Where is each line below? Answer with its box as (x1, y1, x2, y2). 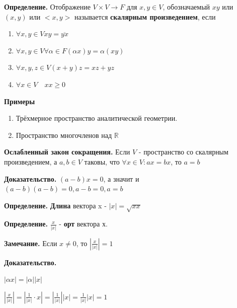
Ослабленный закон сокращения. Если (4, 146, 130, 157)
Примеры (4, 96, 35, 106)
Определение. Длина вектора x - (4, 200, 107, 210)
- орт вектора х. (59, 218, 108, 229)
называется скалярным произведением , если (74, 11, 216, 22)
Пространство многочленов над (16, 129, 112, 140)
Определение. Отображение (4, 2, 91, 12)
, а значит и (103, 173, 139, 184)
